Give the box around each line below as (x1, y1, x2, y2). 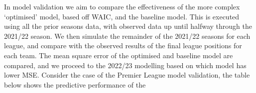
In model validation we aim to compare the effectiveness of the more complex (4, 1, 240, 11)
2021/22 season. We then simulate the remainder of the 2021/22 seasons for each (4, 30, 251, 41)
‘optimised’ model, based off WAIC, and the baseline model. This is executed (4, 11, 240, 21)
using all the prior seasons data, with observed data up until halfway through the (4, 21, 252, 31)
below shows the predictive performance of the (4, 79, 146, 90)
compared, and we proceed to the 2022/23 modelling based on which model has (4, 60, 247, 70)
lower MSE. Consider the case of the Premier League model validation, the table (4, 70, 250, 80)
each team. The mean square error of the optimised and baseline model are (4, 50, 233, 60)
